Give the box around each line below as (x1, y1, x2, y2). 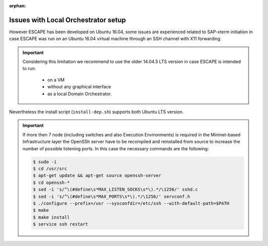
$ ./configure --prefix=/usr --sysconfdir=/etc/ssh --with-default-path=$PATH (33, 200, 229, 206)
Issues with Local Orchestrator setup (9, 15, 126, 24)
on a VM (47, 77, 65, 83)
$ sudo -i (33, 159, 57, 165)
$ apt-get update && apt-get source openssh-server (33, 173, 161, 179)
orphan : (9, 3, 26, 8)
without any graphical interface (47, 84, 111, 90)
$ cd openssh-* (33, 180, 70, 185)
